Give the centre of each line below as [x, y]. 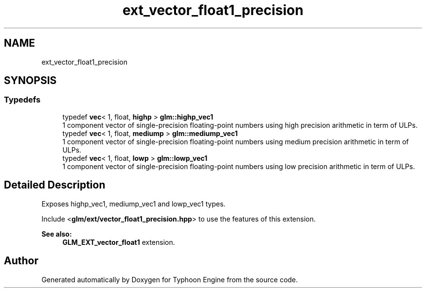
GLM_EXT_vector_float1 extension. [119, 242]
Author [21, 261]
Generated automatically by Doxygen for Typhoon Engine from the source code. [170, 279]
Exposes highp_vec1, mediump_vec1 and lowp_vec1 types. [133, 204]
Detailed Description [55, 185]
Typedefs [22, 100]
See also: [57, 234]
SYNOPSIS [30, 81]
